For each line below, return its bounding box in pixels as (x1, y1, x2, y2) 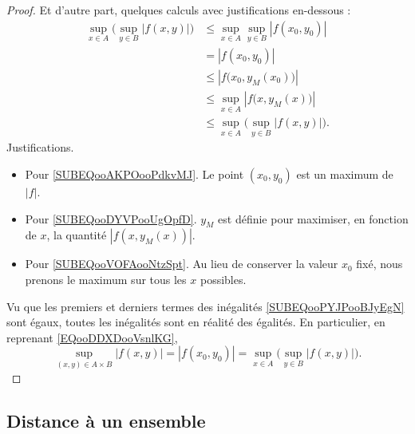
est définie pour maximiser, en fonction (218, 210, 409, 227)
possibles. (200, 270, 247, 287)
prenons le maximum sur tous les (25, 270, 187, 287)
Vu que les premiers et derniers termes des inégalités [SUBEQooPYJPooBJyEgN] (6, 298, 405, 314)
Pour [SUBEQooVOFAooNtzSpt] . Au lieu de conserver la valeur (25, 255, 338, 272)
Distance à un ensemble (6, 408, 206, 432)
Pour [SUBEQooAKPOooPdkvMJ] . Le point (25, 166, 244, 182)
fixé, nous (356, 255, 403, 272)
